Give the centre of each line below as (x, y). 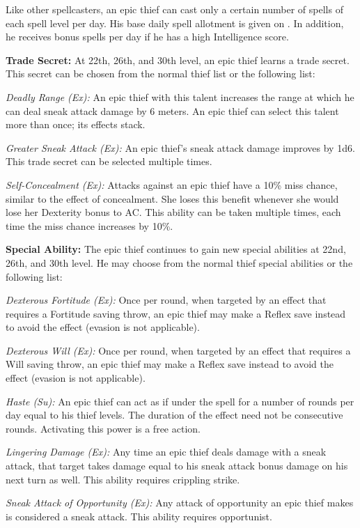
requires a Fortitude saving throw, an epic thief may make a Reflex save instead (176, 313)
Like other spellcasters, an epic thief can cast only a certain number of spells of (174, 9)
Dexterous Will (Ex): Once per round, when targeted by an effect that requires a (178, 350)
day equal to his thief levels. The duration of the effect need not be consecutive (174, 415)
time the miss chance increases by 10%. (89, 225)
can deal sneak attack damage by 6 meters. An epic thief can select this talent (172, 110)
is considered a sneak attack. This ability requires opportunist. (139, 516)
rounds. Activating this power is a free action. (103, 428)
